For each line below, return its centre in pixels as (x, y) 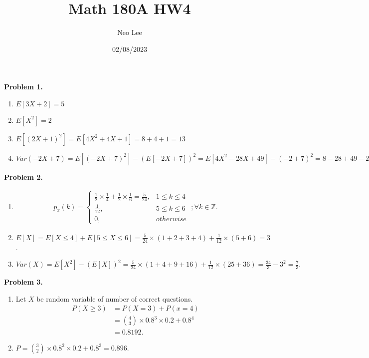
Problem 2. (23, 177)
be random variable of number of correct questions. (115, 298)
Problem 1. (23, 87)
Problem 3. (23, 282)
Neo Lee (130, 32)
